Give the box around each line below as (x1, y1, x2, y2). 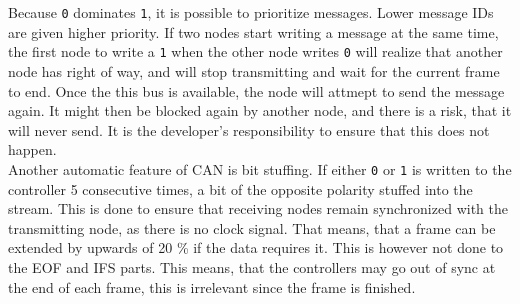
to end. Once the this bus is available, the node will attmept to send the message (8, 80, 505, 101)
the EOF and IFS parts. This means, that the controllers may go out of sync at (8, 256, 496, 277)
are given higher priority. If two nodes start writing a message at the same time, (8, 21, 499, 42)
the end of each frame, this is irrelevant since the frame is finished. (8, 276, 416, 297)
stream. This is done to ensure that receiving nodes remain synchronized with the (8, 198, 508, 219)
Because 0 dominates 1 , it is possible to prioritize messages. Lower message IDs (8, 2, 494, 22)
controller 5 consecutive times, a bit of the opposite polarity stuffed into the (8, 178, 473, 199)
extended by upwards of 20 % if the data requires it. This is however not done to (8, 237, 504, 258)
